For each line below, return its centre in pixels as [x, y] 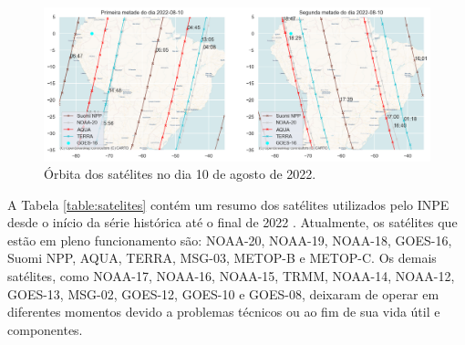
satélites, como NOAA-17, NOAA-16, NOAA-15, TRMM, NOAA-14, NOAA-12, [231, 276]
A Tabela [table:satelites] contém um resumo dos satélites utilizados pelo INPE [228, 204]
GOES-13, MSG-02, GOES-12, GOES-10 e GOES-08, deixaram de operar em [223, 293]
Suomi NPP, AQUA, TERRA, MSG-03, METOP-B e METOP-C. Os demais [222, 258]
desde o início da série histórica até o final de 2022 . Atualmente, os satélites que [232, 222]
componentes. [45, 329]
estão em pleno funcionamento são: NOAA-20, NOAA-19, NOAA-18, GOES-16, [230, 240]
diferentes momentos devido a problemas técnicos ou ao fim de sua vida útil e [224, 312]
